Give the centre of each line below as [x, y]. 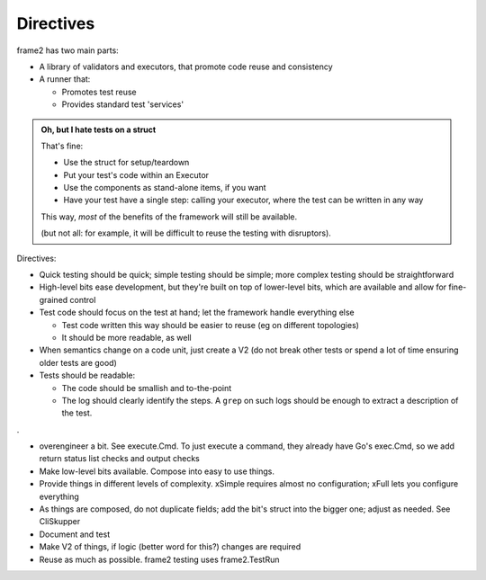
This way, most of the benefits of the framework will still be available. [169, 217]
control [83, 299]
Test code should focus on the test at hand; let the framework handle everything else [197, 312]
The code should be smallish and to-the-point [147, 388]
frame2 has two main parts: [67, 50]
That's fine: [62, 146]
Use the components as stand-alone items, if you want [165, 188]
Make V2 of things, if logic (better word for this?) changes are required [170, 547]
